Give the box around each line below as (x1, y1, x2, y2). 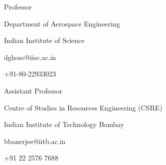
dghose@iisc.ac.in (4, 51, 56, 62)
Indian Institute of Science (4, 35, 85, 45)
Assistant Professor (4, 85, 62, 95)
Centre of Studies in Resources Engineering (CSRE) (4, 102, 163, 112)
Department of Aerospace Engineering (4, 18, 120, 28)
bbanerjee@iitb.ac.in (4, 135, 66, 146)
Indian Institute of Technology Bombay (4, 119, 124, 129)
